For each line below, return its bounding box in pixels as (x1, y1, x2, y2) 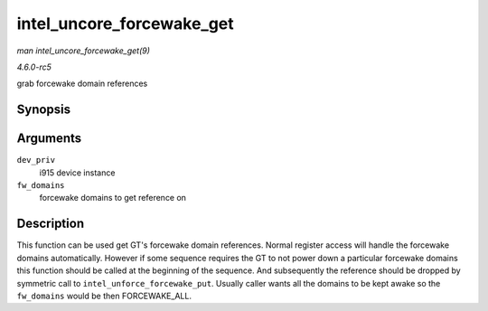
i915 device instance (39, 167, 116, 178)
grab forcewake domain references (16, 78, 148, 90)
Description (16, 216, 85, 231)
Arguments (16, 131, 82, 146)
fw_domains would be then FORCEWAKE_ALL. (16, 290, 192, 301)
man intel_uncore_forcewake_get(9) (16, 45, 151, 56)
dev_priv (16, 155, 56, 165)
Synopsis (16, 102, 71, 118)
